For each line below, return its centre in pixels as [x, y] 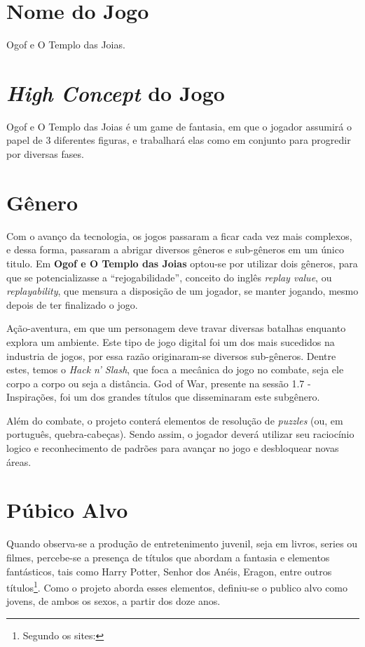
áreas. [19, 461]
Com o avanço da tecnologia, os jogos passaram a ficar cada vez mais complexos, [179, 235]
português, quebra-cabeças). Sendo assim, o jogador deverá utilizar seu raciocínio [180, 434]
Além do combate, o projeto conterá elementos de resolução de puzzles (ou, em [175, 420]
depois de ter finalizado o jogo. [72, 304]
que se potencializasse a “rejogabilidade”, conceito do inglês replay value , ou [169, 277]
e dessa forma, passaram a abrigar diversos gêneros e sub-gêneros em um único [175, 249]
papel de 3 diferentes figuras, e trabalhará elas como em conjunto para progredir [179, 140]
